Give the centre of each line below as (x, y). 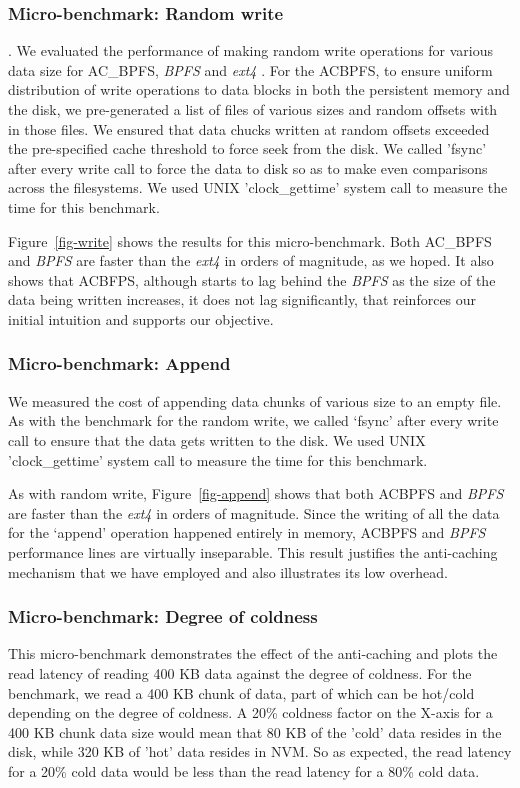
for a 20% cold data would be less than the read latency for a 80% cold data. (244, 770)
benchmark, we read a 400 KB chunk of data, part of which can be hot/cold (241, 692)
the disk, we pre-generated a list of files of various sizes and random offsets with (253, 109)
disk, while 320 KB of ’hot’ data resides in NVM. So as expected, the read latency (260, 751)
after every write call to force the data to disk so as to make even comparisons (248, 167)
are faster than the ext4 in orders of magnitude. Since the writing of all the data (254, 512)
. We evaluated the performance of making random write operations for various (250, 50)
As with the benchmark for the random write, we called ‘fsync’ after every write (253, 420)
